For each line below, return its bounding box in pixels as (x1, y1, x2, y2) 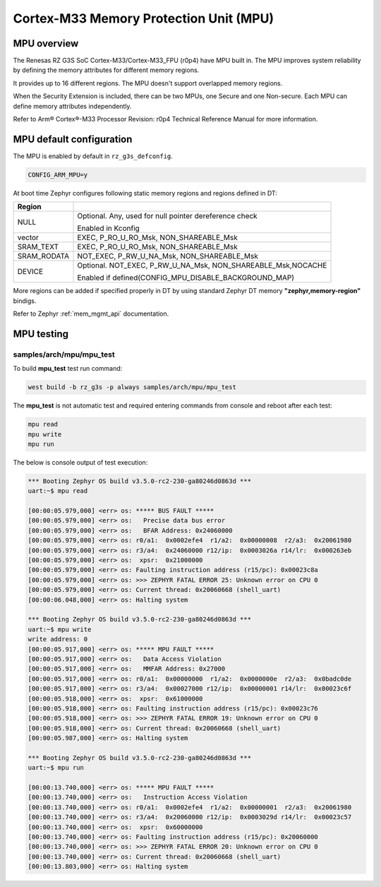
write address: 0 (28, 636, 88, 643)
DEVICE (17, 267, 44, 277)
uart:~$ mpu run (28, 763, 85, 772)
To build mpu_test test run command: (13, 364, 123, 373)
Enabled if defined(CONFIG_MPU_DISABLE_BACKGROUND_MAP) (77, 273, 295, 282)
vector (17, 233, 39, 243)
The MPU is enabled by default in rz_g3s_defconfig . (13, 152, 173, 160)
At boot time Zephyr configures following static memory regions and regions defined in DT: (13, 189, 278, 197)
